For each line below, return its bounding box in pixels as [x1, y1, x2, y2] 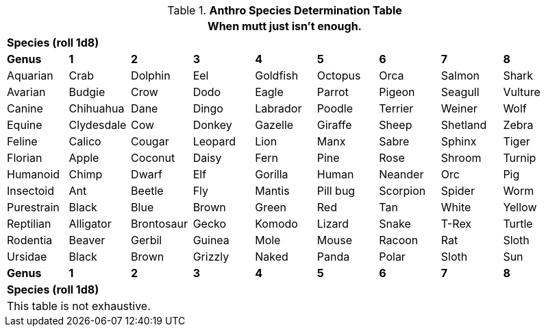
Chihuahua [69, 102, 125, 115]
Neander [379, 167, 424, 181]
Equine [7, 118, 42, 132]
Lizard [317, 217, 349, 230]
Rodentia [7, 233, 53, 247]
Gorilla [255, 167, 288, 181]
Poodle [317, 102, 353, 115]
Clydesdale [69, 118, 127, 132]
